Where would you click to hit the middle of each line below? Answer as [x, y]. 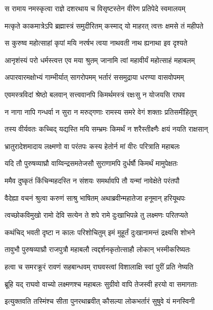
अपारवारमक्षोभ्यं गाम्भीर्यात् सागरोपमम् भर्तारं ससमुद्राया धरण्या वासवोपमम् [94, 77]
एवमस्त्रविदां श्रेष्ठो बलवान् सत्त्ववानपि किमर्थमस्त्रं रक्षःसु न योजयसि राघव [95, 94]
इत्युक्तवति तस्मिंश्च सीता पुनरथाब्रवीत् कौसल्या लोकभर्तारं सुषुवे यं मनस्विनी [100, 301]
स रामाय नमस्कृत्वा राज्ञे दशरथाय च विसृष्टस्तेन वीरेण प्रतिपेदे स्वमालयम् [95, 8]
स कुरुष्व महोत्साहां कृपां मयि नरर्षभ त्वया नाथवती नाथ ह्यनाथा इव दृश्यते [96, 43]
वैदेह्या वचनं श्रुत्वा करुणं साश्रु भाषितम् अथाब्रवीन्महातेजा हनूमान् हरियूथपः [95, 198]
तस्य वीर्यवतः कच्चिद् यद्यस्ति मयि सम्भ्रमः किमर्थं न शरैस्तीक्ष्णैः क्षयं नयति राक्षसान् [106, 129]
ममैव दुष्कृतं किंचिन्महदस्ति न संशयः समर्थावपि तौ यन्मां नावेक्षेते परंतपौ [92, 180]
